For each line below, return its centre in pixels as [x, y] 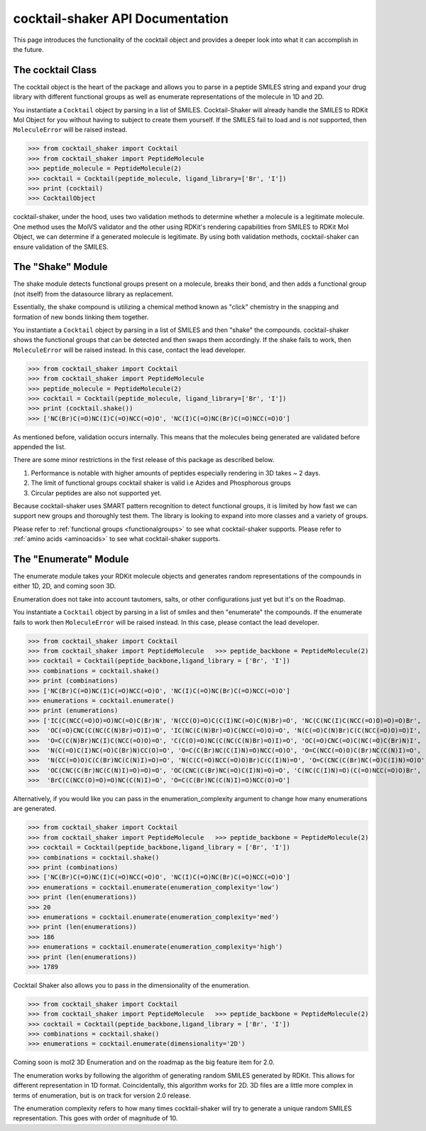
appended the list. [40, 447]
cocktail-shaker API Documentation [121, 18]
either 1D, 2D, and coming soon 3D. [65, 586]
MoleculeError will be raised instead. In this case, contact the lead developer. [130, 350]
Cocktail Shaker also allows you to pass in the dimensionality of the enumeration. [132, 985]
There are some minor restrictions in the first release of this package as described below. [144, 460]
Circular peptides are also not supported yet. [97, 493]
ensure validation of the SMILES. [61, 247]
